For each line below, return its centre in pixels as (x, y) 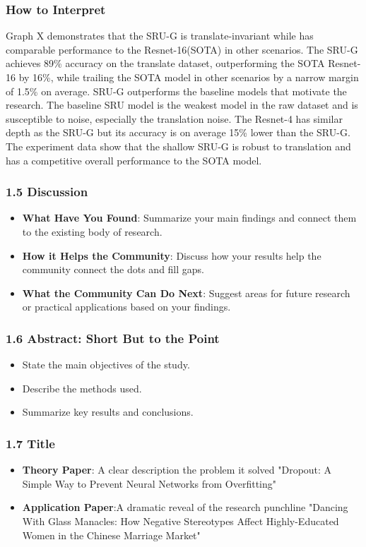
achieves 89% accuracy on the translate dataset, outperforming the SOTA (165, 63)
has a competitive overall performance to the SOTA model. (134, 160)
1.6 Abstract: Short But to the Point (113, 338)
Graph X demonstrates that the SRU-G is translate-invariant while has (160, 36)
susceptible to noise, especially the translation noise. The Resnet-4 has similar (174, 118)
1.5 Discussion (47, 192)
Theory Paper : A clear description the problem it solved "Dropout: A (177, 470)
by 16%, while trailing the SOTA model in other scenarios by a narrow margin (189, 77)
